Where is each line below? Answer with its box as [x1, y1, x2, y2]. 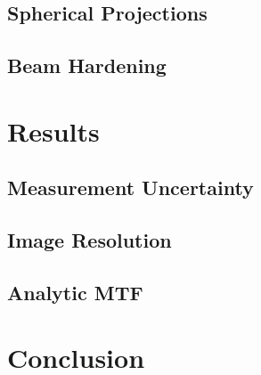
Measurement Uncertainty [7, 174, 254, 201]
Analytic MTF [7, 278, 143, 306]
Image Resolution [7, 226, 172, 254]
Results [7, 112, 100, 149]
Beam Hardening [7, 52, 167, 79]
